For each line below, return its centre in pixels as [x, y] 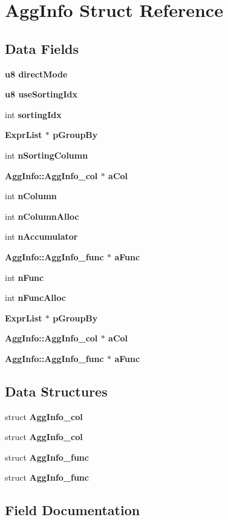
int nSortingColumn [47, 155]
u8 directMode [36, 74]
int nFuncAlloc [35, 298]
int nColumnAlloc [42, 216]
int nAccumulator [41, 236]
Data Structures [56, 391]
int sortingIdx [33, 114]
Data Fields [42, 48]
